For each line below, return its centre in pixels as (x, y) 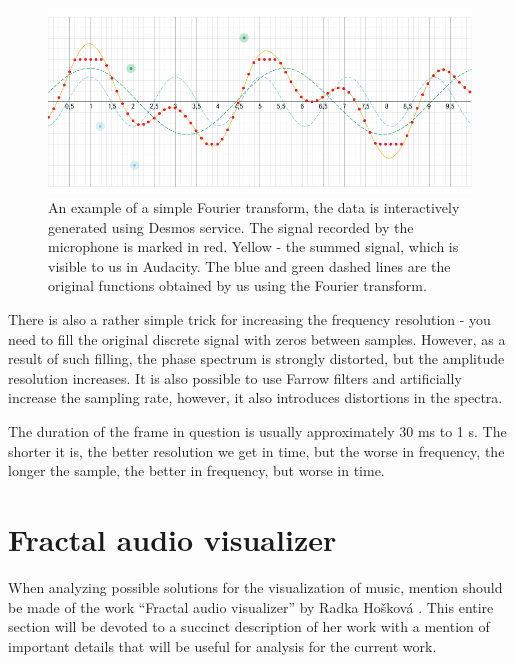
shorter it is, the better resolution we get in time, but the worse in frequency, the (256, 450)
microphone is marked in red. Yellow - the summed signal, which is (253, 246)
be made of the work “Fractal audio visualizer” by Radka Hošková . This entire (251, 606)
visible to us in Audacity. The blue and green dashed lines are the (249, 265)
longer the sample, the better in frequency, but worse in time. (196, 470)
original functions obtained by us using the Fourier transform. (237, 285)
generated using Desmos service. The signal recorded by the (231, 226)
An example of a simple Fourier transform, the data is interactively (254, 207)
